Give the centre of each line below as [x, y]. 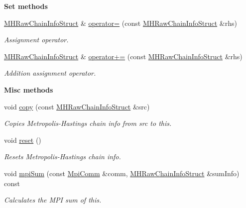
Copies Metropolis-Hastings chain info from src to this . [88, 123]
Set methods [26, 6]
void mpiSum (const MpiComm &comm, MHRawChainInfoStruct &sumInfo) [122, 173]
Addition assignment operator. [50, 73]
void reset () [23, 140]
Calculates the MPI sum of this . [53, 200]
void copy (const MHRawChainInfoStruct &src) [77, 106]
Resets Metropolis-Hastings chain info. [62, 156]
